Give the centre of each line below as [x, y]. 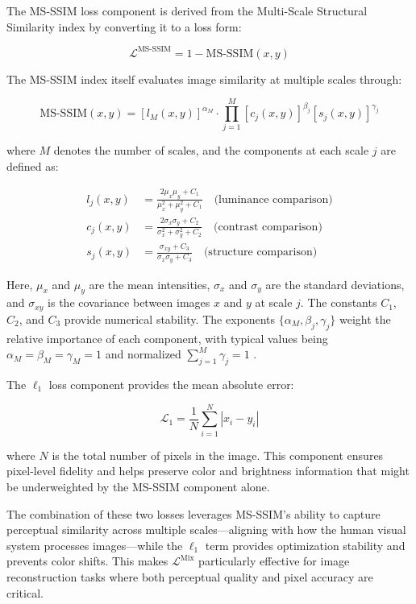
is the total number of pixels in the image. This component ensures [218, 455]
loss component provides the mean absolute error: [171, 385]
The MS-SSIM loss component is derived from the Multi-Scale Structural [187, 10]
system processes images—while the [95, 545]
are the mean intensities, [150, 284]
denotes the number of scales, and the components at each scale [211, 150]
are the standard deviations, [335, 284]
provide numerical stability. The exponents [170, 319]
